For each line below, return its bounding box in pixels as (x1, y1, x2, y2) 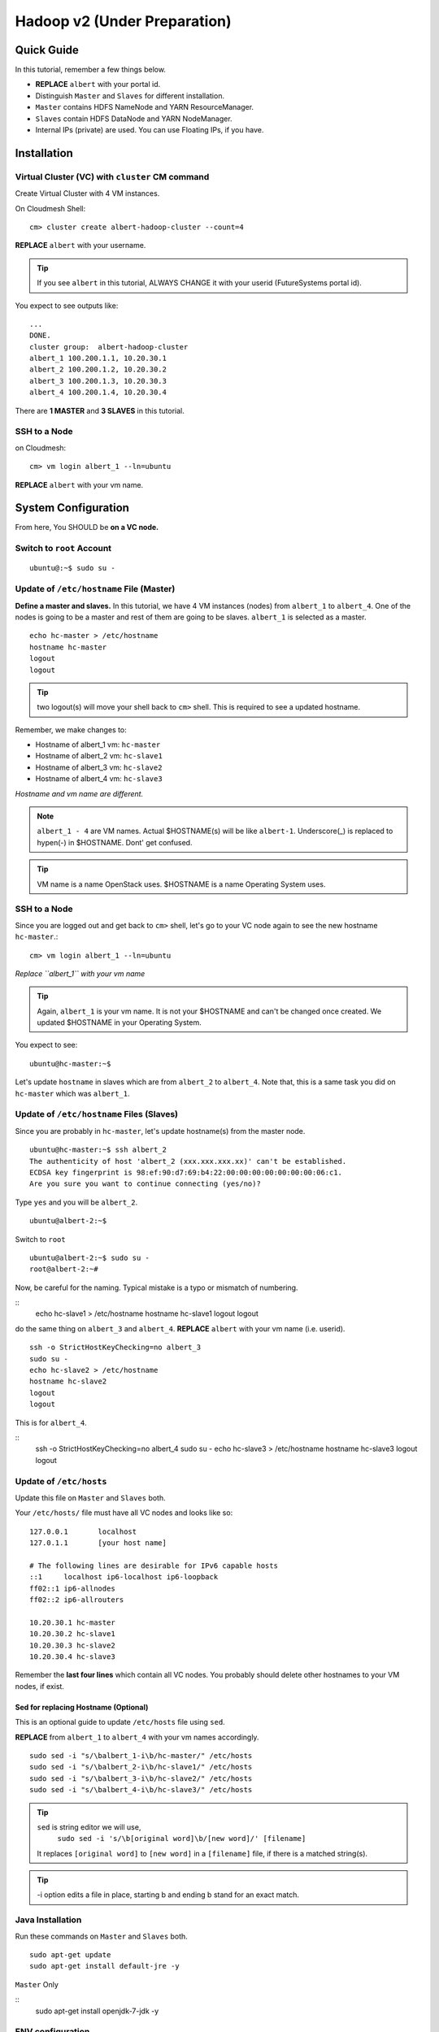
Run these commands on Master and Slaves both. (15, 1931, 189, 1941)
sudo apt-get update (29, 1950, 111, 1959)
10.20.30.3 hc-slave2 (29, 1640, 115, 1650)
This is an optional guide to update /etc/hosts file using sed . (15, 1717, 225, 1727)
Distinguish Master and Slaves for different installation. (35, 90, 225, 101)
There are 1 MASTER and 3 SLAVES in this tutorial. (15, 406, 185, 415)
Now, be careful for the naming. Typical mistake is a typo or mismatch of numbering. (15, 1283, 298, 1292)
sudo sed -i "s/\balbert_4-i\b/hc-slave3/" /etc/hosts (29, 1785, 253, 1795)
